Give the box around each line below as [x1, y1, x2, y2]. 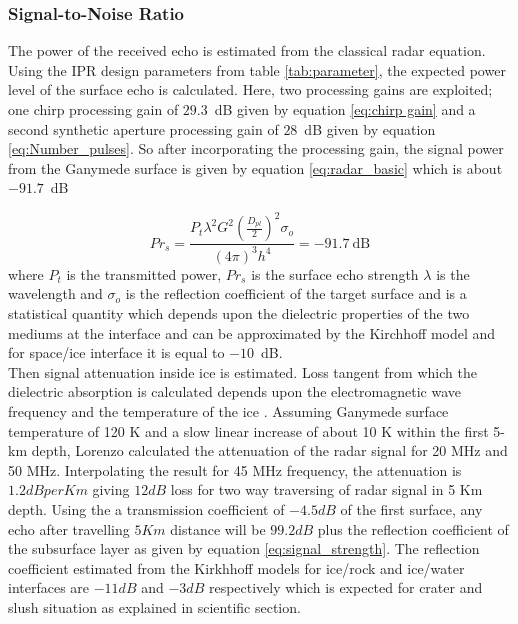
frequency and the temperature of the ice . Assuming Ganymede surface [8, 401, 449, 421]
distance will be [170, 518, 266, 539]
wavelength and [8, 283, 103, 304]
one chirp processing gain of [8, 99, 179, 119]
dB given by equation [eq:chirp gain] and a [214, 99, 476, 119]
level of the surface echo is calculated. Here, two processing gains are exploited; [8, 79, 493, 100]
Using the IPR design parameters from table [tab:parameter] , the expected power [8, 59, 506, 80]
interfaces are [8, 577, 90, 598]
